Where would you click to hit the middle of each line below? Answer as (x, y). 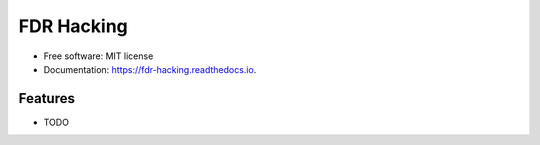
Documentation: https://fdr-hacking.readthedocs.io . (150, 69)
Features (46, 98)
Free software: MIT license (98, 56)
